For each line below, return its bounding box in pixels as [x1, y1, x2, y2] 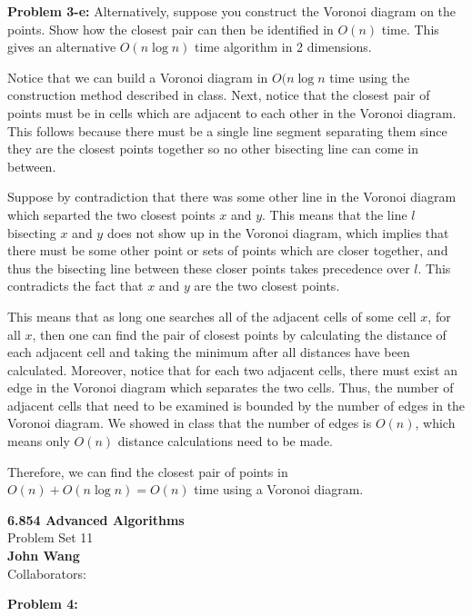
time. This [381, 19, 439, 38]
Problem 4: [7, 594, 78, 613]
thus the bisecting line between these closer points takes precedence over [7, 258, 410, 277]
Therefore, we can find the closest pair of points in [7, 462, 288, 481]
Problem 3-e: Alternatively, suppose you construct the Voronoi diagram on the [7, 2, 457, 20]
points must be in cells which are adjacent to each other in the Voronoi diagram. [7, 103, 457, 122]
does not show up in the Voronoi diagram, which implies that [106, 223, 449, 242]
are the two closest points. [194, 276, 340, 295]
